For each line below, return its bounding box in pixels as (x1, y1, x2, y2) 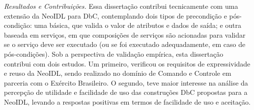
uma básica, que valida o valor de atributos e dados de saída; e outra (34, 20, 242, 30)
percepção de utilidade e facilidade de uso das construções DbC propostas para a (4, 87, 248, 97)
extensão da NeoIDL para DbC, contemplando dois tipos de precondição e (4, 10, 227, 21)
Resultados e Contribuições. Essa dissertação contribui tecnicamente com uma (4, 1, 238, 11)
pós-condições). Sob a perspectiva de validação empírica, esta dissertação (4, 48, 224, 59)
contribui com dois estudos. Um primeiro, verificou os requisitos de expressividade (4, 58, 251, 68)
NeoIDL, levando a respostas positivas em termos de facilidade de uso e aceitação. (4, 96, 251, 107)
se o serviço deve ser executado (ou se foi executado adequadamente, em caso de (4, 39, 246, 49)
